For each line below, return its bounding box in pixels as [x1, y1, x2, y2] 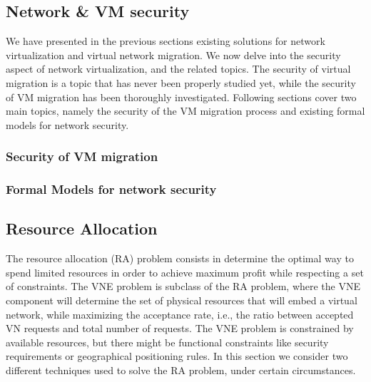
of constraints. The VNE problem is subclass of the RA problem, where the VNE [6, 279, 361, 294]
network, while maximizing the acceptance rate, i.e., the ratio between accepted [6, 306, 354, 321]
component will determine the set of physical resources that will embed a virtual [6, 293, 357, 308]
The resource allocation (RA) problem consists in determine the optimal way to [6, 251, 354, 266]
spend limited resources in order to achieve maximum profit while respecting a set [6, 264, 364, 279]
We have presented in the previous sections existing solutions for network [6, 33, 325, 48]
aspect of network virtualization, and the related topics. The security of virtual [6, 61, 351, 76]
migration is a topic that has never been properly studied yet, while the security [6, 75, 356, 90]
